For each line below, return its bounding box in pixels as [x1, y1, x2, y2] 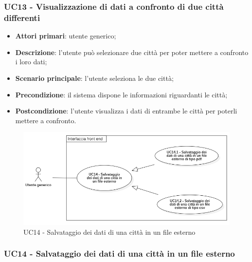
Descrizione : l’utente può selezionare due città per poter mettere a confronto [15, 47, 249, 57]
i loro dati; [15, 56, 47, 67]
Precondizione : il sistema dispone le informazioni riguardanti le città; [15, 89, 228, 99]
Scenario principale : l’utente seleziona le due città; [15, 73, 174, 83]
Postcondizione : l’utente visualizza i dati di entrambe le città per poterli [15, 106, 237, 116]
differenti [4, 11, 40, 23]
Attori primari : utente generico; [15, 31, 116, 41]
